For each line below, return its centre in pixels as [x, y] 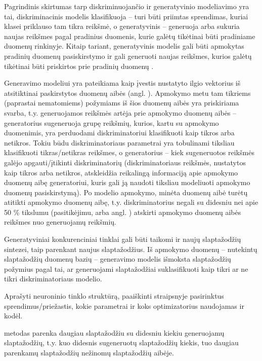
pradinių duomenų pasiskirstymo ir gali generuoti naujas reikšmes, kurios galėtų [128, 56]
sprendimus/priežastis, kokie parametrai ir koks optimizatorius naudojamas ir [124, 305]
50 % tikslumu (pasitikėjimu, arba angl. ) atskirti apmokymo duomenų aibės [123, 212]
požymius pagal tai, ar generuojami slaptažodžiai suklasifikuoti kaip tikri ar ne [126, 268]
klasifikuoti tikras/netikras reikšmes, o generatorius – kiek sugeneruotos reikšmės [129, 152]
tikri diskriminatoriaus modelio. [53, 279]
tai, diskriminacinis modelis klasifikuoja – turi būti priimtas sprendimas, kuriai [126, 16]
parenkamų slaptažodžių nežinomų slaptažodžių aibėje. [89, 352]
